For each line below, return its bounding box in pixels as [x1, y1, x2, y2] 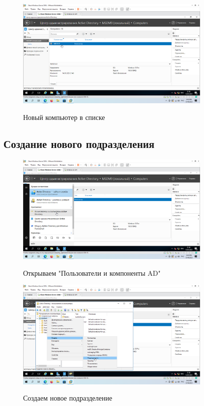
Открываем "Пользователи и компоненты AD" [23, 267, 161, 278]
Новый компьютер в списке [23, 112, 105, 122]
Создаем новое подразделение [23, 393, 113, 403]
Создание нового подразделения [3, 136, 155, 151]
